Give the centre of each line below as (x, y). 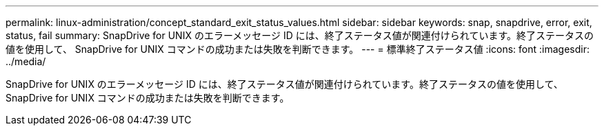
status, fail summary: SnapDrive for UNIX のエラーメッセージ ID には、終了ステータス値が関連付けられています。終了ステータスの (300, 35)
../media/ (26, 61)
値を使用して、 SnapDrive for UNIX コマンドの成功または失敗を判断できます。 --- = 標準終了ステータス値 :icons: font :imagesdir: (298, 49)
